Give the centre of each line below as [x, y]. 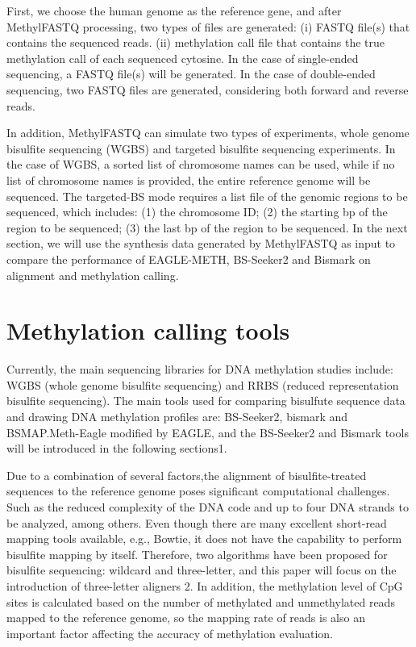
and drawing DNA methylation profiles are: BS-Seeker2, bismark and [177, 416]
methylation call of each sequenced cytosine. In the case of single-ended [183, 58]
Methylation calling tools [148, 330]
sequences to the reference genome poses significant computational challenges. [198, 491]
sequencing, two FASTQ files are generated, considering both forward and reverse [208, 89]
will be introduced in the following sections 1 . [117, 448]
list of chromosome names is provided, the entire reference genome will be [189, 179]
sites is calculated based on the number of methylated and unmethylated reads [201, 601]
